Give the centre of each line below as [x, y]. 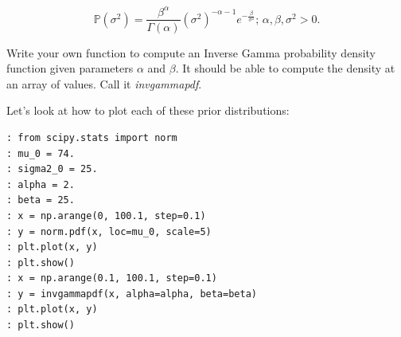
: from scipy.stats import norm [92, 137]
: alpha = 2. [41, 184]
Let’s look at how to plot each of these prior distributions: [148, 110]
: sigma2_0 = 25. [52, 169]
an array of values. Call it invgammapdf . [104, 83]
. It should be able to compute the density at [285, 68]
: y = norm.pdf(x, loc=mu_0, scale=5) [109, 231]
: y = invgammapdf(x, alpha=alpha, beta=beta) [132, 294]
